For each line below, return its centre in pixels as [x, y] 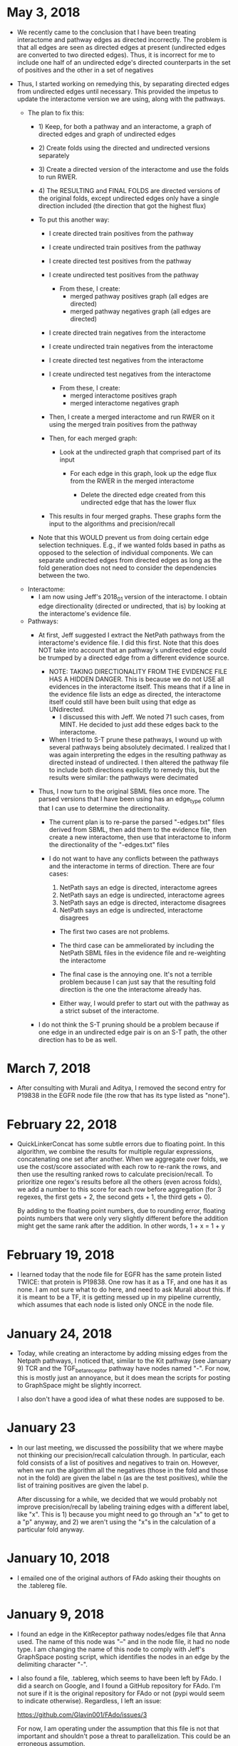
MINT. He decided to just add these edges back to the [139, 724]
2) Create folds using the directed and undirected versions [124, 147]
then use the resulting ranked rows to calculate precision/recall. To [115, 1174]
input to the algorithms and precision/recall [112, 524]
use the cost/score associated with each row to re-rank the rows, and [119, 1167]
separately [54, 155]
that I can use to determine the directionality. [104, 808]
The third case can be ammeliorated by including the [137, 945]
